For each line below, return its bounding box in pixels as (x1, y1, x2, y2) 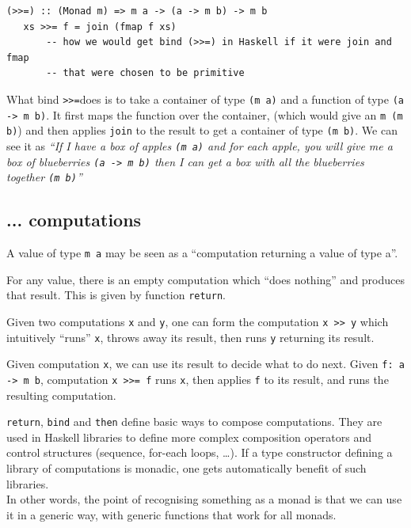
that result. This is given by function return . (6, 287, 226, 303)
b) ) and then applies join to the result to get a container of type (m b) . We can (6, 122, 398, 139)
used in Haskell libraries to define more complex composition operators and (6, 428, 372, 445)
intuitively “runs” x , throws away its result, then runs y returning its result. (6, 329, 375, 345)
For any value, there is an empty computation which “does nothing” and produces (6, 271, 405, 287)
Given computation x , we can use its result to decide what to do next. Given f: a (6, 355, 405, 372)
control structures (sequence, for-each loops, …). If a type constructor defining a (6, 444, 393, 461)
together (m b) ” (6, 169, 82, 185)
